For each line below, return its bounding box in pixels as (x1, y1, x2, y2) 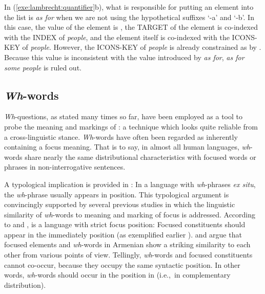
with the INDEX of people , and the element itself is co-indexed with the (4, 31, 230, 42)
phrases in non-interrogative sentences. (4, 161, 126, 172)
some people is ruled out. (4, 62, 81, 72)
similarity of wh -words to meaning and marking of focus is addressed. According (4, 209, 256, 219)
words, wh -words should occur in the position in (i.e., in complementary (4, 269, 231, 280)
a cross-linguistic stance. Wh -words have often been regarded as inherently (4, 131, 238, 142)
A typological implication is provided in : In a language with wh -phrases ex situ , (4, 178, 256, 189)
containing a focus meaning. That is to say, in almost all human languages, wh (4, 141, 251, 152)
